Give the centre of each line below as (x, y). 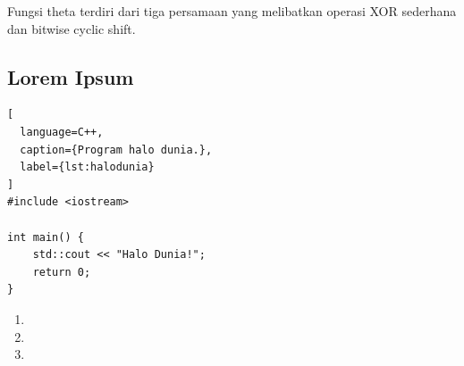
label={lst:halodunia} (87, 167)
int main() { (46, 237)
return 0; (62, 272)
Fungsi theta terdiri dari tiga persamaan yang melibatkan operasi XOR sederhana (232, 11)
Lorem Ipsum (71, 76)
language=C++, (62, 132)
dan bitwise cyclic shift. (72, 28)
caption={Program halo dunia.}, (116, 150)
